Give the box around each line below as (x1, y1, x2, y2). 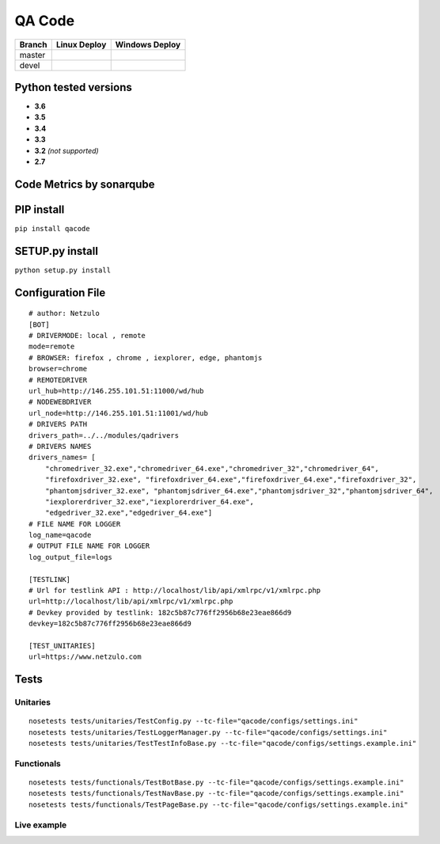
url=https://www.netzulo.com (28, 652, 142, 661)
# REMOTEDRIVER (28, 375, 88, 384)
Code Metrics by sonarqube (14, 177, 155, 191)
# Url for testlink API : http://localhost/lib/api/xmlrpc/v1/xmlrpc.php (28, 586, 321, 595)
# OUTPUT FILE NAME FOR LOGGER (28, 542, 150, 550)
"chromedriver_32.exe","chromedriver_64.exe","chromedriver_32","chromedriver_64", (44, 464, 380, 473)
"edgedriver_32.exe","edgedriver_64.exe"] (44, 508, 213, 518)
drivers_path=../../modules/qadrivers (28, 431, 180, 439)
